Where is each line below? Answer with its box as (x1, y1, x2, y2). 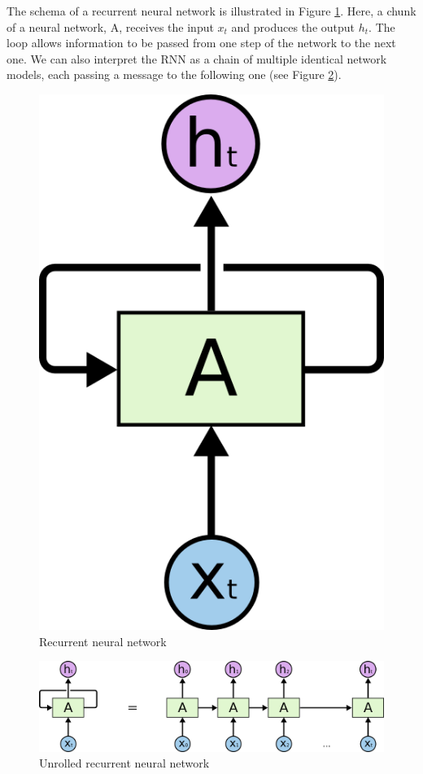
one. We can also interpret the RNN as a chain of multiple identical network (7, 50, 387, 67)
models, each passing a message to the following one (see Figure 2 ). (7, 66, 342, 83)
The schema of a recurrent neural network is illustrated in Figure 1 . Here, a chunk (7, 2, 416, 19)
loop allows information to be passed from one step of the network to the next (7, 34, 396, 51)
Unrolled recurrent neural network (39, 754, 210, 772)
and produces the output (231, 18, 355, 35)
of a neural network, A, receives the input (7, 18, 214, 35)
